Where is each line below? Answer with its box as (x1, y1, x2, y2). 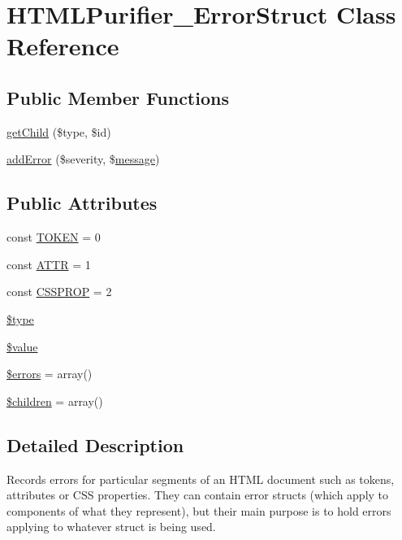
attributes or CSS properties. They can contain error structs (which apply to (6, 486, 389, 503)
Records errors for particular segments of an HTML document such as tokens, (6, 470, 395, 487)
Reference (6, 29, 119, 63)
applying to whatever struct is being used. (6, 518, 216, 535)
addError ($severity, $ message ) (6, 150, 160, 168)
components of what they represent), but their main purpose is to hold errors (6, 502, 391, 519)
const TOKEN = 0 (6, 229, 101, 246)
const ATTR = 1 (6, 255, 91, 272)
